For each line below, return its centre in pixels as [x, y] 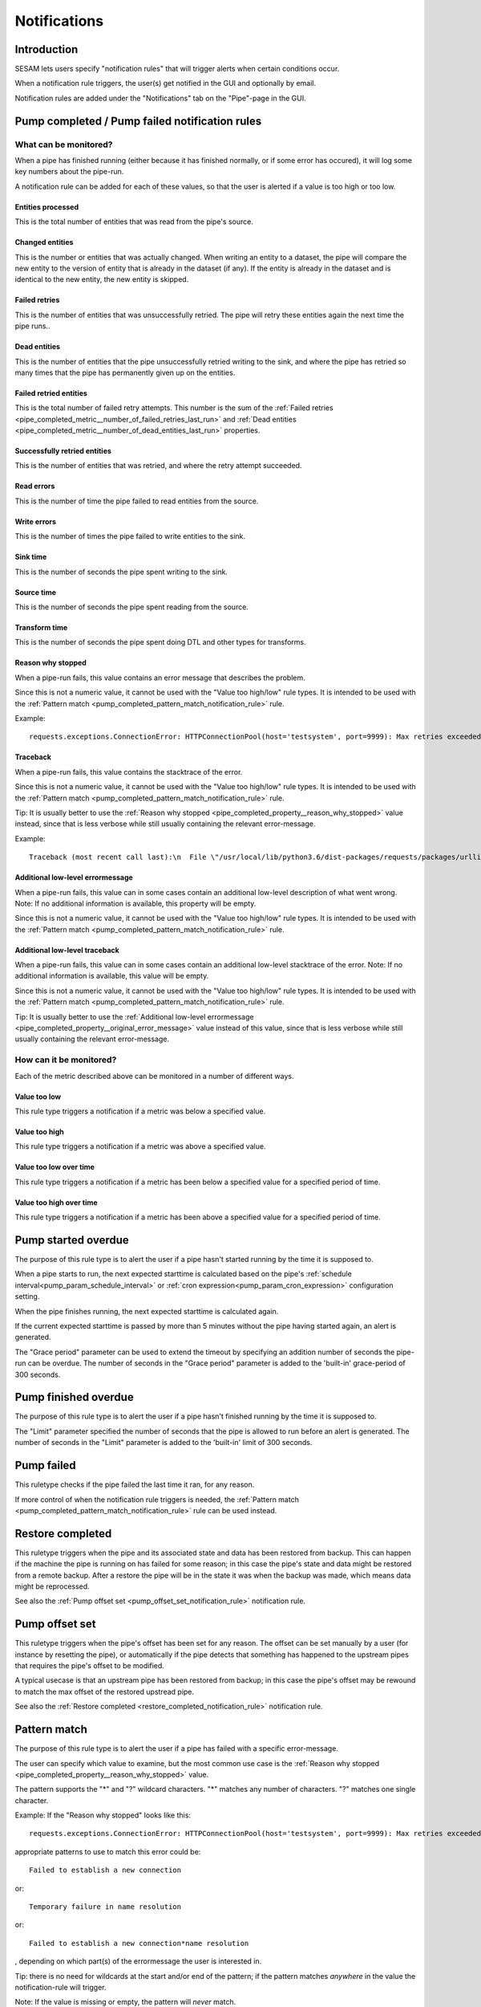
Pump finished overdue [74, 1397]
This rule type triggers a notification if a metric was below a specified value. [140, 1111]
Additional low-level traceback [67, 950]
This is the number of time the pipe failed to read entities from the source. [137, 501]
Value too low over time [55, 1167]
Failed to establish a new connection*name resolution [139, 1943]
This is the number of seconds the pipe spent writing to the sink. [121, 572]
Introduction [46, 49]
